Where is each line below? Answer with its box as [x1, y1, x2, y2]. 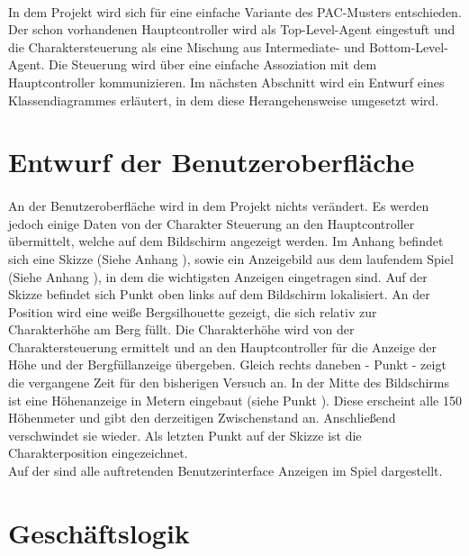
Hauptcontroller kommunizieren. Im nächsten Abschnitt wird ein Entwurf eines [8, 72, 445, 91]
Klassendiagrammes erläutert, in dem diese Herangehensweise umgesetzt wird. [8, 90, 439, 109]
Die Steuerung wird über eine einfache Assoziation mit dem [49, 55, 377, 74]
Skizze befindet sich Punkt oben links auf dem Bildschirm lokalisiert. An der [8, 285, 430, 304]
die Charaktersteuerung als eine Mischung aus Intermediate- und [8, 37, 365, 56]
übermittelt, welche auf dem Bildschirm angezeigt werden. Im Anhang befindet [8, 232, 444, 251]
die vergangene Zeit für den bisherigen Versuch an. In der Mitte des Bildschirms [8, 373, 450, 392]
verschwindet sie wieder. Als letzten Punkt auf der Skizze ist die [8, 425, 362, 444]
